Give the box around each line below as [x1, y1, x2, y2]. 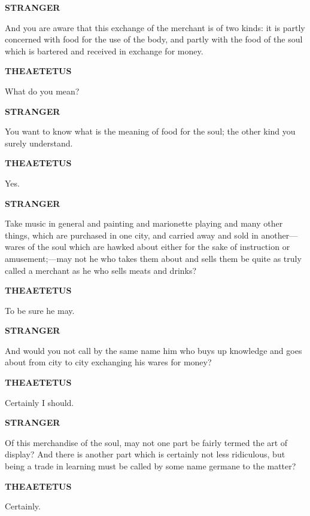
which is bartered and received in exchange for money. [5, 44, 203, 57]
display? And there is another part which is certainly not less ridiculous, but [5, 448, 285, 460]
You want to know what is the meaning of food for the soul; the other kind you [5, 125, 296, 138]
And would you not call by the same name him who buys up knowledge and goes [5, 344, 302, 356]
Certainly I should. [5, 396, 74, 408]
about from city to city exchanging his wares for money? [5, 356, 212, 368]
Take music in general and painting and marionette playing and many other [5, 217, 283, 230]
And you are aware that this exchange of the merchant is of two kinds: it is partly [5, 21, 305, 33]
